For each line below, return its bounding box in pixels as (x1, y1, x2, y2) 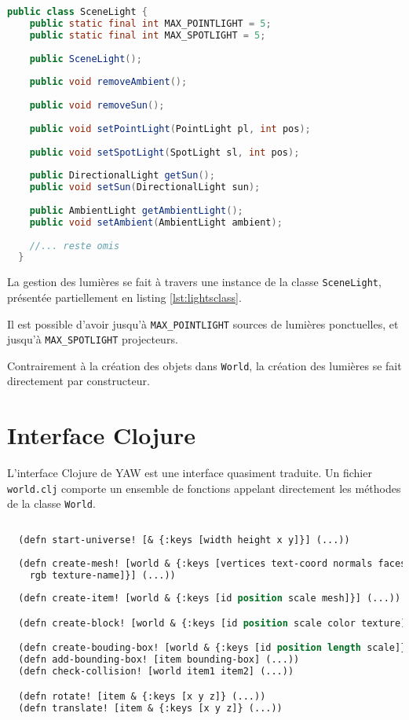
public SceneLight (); (29, 53, 142, 64)
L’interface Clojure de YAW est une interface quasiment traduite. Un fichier (7, 465, 372, 481)
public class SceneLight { (7, 6, 148, 17)
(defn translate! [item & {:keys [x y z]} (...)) (18, 702, 283, 714)
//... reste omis (29, 240, 120, 252)
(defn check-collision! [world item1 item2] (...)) (18, 666, 294, 678)
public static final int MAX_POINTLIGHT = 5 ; (29, 17, 272, 29)
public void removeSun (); (29, 100, 165, 111)
